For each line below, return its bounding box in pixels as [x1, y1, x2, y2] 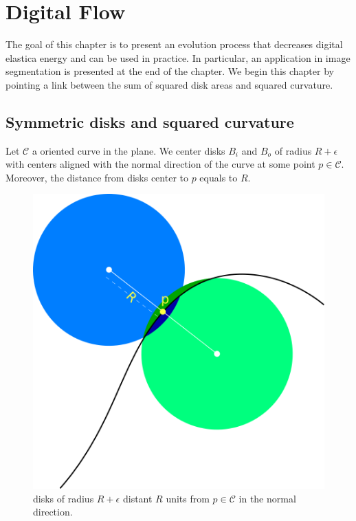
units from [166, 491, 210, 505]
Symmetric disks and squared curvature [5, 111, 294, 132]
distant [122, 491, 153, 505]
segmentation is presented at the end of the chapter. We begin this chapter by [5, 64, 334, 78]
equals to [199, 170, 238, 184]
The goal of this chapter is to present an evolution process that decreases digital [5, 37, 343, 52]
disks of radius [33, 491, 94, 505]
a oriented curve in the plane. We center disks [32, 143, 225, 157]
